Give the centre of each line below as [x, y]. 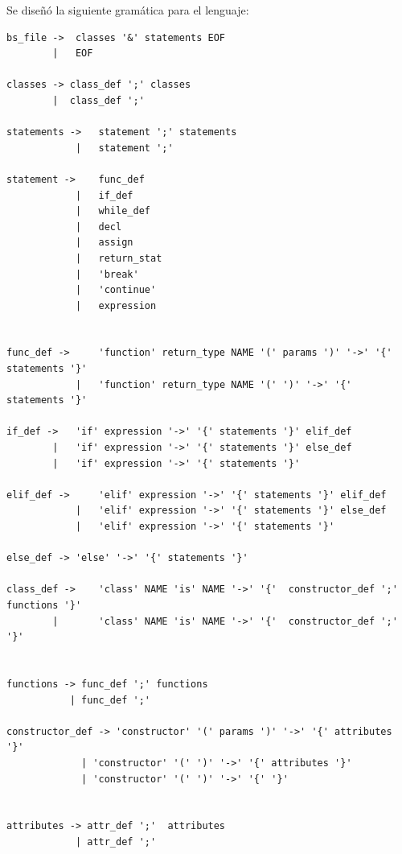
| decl [98, 227]
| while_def [113, 211]
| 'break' [107, 274]
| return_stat [119, 258]
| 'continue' [116, 290]
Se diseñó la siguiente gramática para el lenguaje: [128, 10]
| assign [104, 243]
